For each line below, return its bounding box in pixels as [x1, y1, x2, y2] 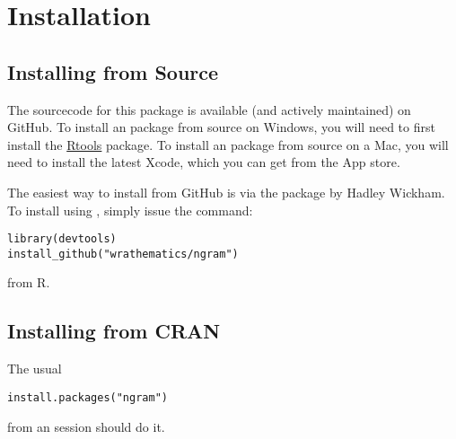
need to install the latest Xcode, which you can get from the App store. [7, 153, 400, 171]
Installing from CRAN [7, 317, 221, 345]
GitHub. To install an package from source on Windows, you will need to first [7, 118, 435, 136]
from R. [7, 273, 50, 292]
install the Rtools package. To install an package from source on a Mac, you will [7, 135, 449, 154]
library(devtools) [7, 233, 117, 246]
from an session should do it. [7, 417, 165, 435]
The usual [7, 359, 62, 378]
